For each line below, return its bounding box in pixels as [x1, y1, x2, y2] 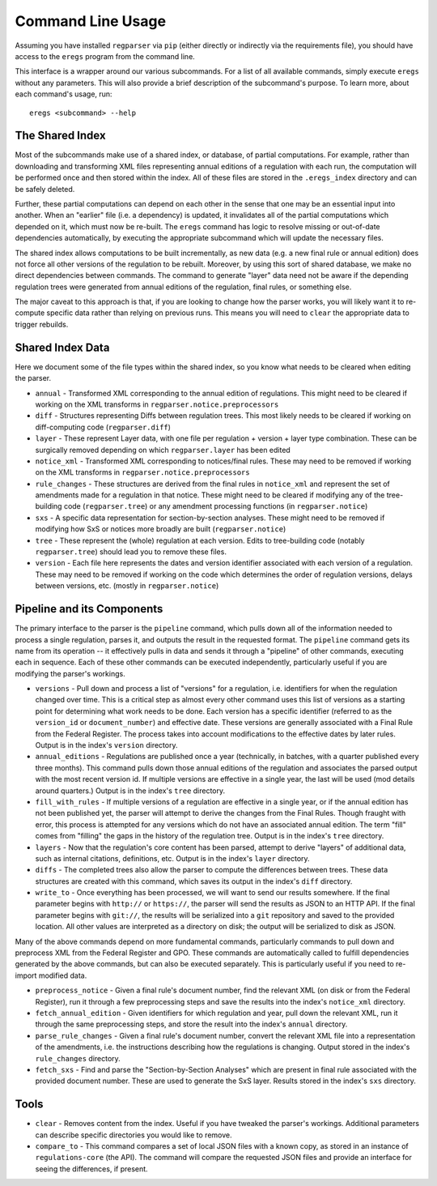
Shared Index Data [15, 340, 110, 354]
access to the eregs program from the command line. [15, 51, 196, 61]
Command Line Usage [15, 12, 166, 30]
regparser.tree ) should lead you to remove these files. [35, 547, 227, 557]
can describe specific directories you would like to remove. [35, 1130, 232, 1140]
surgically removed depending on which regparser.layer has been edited [35, 445, 291, 454]
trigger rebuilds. [15, 319, 69, 329]
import [15, 971, 37, 980]
